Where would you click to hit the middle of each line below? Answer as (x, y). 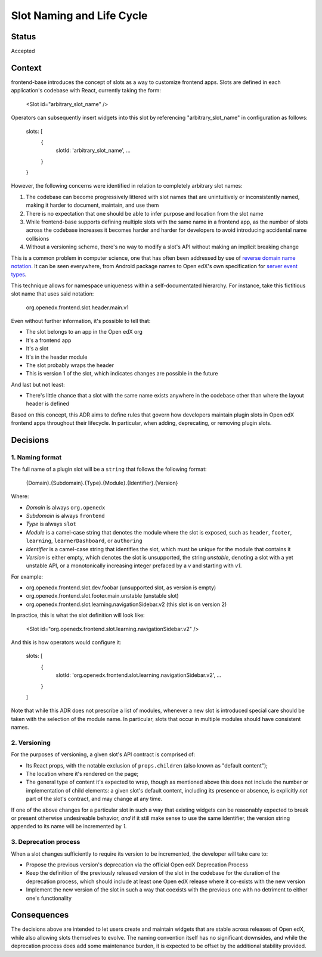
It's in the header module (57, 357)
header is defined (48, 404)
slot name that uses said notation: (52, 294)
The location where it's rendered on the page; (82, 774)
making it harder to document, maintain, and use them (92, 205)
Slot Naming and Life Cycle (79, 15)
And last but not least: (38, 384)
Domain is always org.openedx (66, 507)
